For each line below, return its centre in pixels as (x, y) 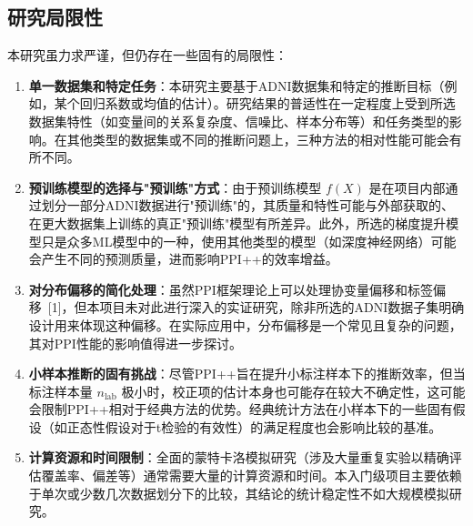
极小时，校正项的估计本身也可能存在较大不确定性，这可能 (293, 391)
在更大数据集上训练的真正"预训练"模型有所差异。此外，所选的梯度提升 (237, 223)
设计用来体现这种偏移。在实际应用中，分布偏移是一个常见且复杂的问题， (245, 324)
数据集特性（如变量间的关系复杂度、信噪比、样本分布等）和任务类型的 (239, 121)
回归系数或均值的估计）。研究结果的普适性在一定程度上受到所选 (267, 103)
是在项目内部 (407, 187)
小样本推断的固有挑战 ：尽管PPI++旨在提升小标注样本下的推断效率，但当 (247, 374)
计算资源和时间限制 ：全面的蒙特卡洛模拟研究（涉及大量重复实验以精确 (239, 457)
